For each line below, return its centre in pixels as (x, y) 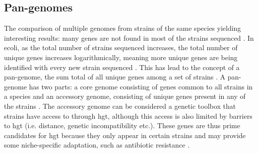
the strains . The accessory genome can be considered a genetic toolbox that (120, 106)
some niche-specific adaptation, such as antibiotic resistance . (97, 145)
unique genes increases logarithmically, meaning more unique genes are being (121, 57)
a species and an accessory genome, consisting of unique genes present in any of (125, 96)
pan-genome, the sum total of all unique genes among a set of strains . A (115, 77)
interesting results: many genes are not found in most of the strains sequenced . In (129, 38)
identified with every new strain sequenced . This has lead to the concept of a (122, 67)
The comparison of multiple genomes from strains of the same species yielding (123, 28)
